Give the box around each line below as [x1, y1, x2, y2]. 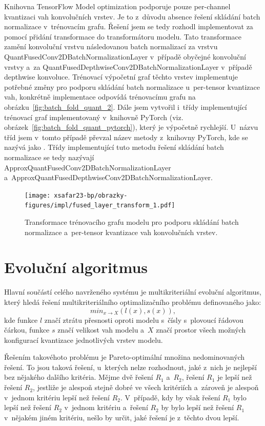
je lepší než [217, 372, 252, 382]
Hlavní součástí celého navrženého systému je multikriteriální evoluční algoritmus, [4, 286, 261, 297]
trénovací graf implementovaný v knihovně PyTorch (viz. [4, 111, 184, 122]
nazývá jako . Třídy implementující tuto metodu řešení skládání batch [4, 142, 224, 152]
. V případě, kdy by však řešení [120, 392, 220, 402]
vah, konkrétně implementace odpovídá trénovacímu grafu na [4, 91, 196, 102]
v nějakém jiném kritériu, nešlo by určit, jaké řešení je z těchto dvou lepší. [4, 412, 239, 422]
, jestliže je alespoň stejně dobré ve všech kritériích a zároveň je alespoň [33, 382, 259, 393]
